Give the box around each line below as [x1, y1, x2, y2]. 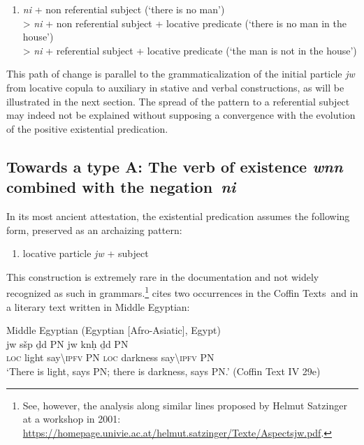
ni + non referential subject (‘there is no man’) [22, 2, 225, 16]
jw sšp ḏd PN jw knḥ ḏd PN [6, 336, 129, 351]
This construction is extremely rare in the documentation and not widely [6, 269, 319, 284]
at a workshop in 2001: [22, 411, 121, 426]
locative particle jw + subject [22, 246, 149, 261]
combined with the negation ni [6, 176, 236, 198]
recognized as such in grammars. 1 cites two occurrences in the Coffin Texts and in [6, 284, 358, 300]
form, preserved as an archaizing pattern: [6, 222, 182, 237]
